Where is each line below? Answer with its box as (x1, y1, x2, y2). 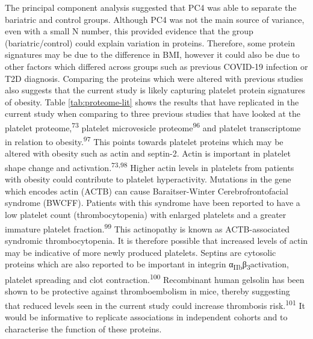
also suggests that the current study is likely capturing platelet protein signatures (5, 84, 305, 96)
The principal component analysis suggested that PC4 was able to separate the (5, 1, 297, 13)
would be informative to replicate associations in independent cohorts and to (5, 311, 288, 323)
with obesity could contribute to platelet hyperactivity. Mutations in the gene (5, 173, 291, 185)
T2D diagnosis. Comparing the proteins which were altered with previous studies (5, 72, 303, 84)
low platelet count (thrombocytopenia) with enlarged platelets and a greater (5, 208, 287, 221)
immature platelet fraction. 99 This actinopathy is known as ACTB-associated (5, 220, 290, 235)
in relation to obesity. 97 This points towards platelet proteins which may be (5, 134, 284, 148)
